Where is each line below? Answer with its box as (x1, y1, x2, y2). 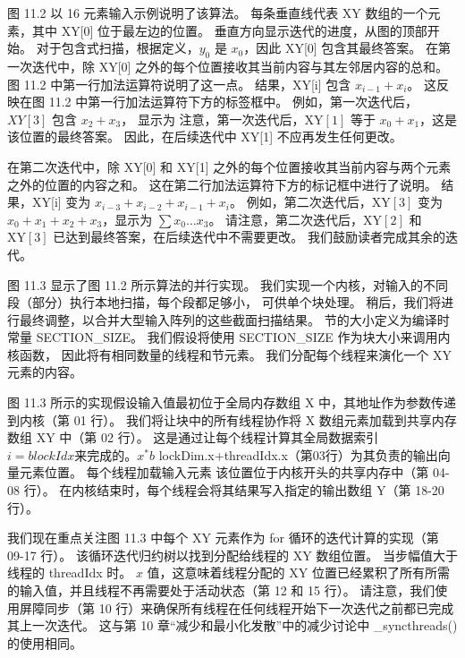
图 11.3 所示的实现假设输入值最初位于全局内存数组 (7, 393, 301, 412)
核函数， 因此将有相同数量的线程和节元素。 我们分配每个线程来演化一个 (7, 345, 429, 363)
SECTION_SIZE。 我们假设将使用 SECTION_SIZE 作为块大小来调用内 (36, 328, 451, 346)
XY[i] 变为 (31, 192, 91, 211)
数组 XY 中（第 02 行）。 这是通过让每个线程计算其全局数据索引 (7, 428, 379, 447)
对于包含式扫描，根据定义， (36, 38, 199, 57)
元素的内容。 (7, 363, 82, 381)
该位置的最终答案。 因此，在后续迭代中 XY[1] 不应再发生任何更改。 (7, 127, 402, 146)
